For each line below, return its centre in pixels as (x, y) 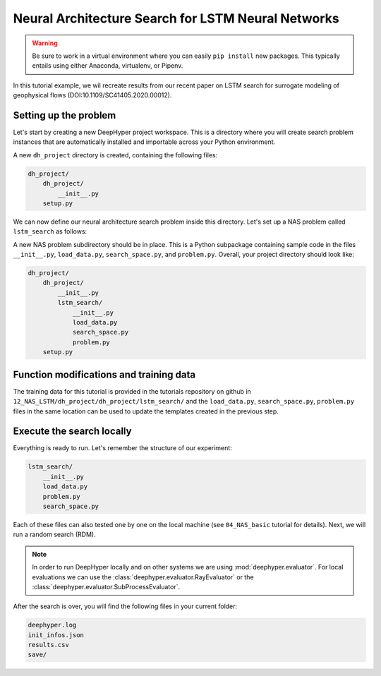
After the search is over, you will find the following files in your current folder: (125, 606)
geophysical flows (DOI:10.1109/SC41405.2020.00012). (92, 95)
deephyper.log (52, 625)
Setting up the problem (65, 115)
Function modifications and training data (104, 374)
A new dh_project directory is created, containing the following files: (115, 155)
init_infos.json (56, 635)
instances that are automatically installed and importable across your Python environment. (144, 142)
